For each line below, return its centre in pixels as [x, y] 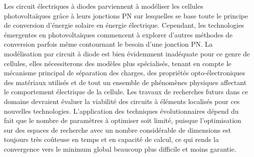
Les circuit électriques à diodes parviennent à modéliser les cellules [104, 6]
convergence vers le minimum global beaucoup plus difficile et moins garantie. [120, 148]
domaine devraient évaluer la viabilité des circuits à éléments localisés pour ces [122, 101]
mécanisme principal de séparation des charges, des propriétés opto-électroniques [125, 73]
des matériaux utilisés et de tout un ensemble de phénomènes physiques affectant [125, 82]
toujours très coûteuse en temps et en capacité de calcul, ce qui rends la [111, 139]
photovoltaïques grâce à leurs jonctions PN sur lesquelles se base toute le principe [126, 15]
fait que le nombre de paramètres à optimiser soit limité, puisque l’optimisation [123, 120]
